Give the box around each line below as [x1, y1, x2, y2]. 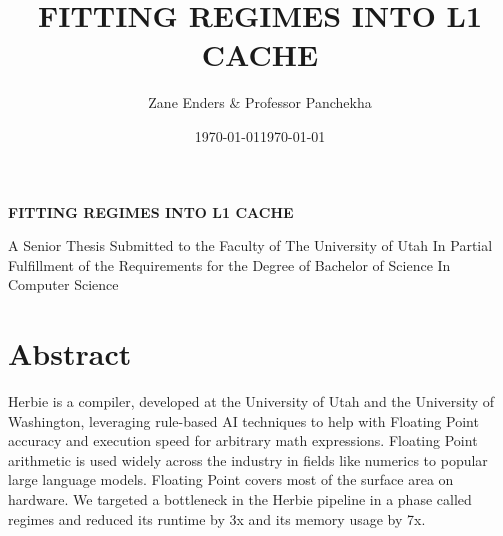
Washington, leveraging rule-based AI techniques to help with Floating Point [8, 410, 479, 431]
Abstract [8, 333, 132, 374]
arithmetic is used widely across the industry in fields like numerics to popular [8, 449, 488, 470]
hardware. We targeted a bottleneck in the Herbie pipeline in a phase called [8, 488, 472, 509]
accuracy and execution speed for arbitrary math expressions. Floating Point [8, 430, 478, 451]
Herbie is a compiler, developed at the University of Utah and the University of [8, 391, 495, 411]
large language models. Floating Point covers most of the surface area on [8, 469, 454, 490]
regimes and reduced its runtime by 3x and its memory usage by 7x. [8, 508, 426, 529]
